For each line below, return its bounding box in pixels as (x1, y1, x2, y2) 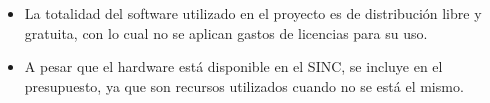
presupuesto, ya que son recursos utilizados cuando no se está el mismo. (24, 75, 464, 96)
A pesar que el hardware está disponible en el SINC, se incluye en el (24, 56, 443, 77)
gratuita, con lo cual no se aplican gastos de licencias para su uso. (24, 22, 428, 43)
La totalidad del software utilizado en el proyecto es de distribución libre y (24, 3, 482, 23)
